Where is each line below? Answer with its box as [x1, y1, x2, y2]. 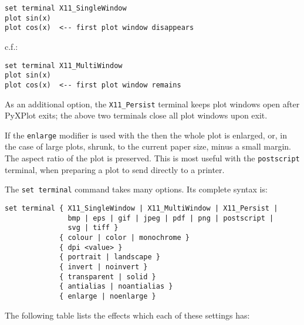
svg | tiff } [67, 224, 119, 232]
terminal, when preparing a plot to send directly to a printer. [5, 163, 225, 175]
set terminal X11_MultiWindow [5, 61, 123, 70]
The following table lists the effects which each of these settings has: [5, 309, 250, 321]
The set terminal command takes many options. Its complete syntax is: [5, 183, 268, 195]
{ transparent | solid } [59, 272, 156, 281]
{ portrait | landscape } [59, 253, 160, 262]
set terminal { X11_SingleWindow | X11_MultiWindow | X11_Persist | [5, 204, 278, 212]
